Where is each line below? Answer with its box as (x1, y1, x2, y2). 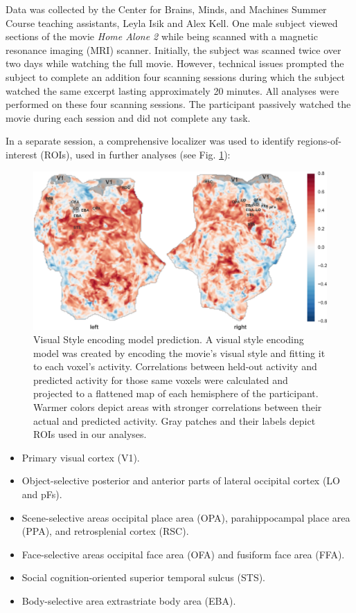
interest (6, 147, 37, 161)
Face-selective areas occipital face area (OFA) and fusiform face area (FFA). (21, 547, 345, 561)
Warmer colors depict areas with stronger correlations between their (33, 400, 322, 414)
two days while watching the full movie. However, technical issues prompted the (6, 56, 344, 71)
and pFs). (21, 487, 62, 502)
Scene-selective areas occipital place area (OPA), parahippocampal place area (21, 510, 350, 524)
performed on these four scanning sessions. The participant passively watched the (6, 97, 351, 111)
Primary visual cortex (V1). (21, 450, 140, 464)
